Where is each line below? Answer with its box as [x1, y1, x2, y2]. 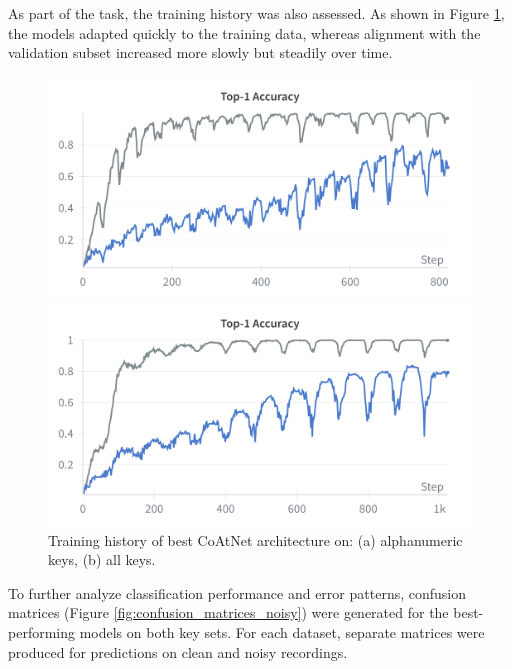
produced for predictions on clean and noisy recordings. [8, 641, 348, 662]
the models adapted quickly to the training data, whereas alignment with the [8, 22, 481, 43]
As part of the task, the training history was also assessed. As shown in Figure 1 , [8, 3, 505, 23]
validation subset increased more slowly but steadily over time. [8, 42, 393, 63]
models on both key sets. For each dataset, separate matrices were [79, 622, 485, 643]
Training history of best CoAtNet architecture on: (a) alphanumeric [48, 529, 463, 550]
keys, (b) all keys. [48, 549, 156, 570]
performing [8, 622, 75, 643]
